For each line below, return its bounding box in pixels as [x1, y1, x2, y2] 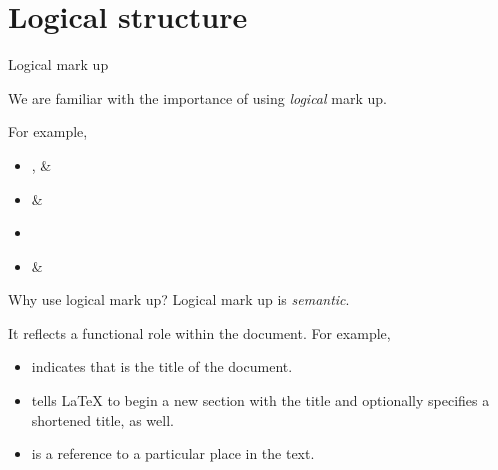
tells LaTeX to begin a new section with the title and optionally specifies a [31, 390, 490, 411]
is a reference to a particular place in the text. [31, 443, 315, 464]
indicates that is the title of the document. [31, 356, 293, 377]
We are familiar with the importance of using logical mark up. [8, 87, 387, 108]
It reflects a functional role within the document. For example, [8, 322, 391, 343]
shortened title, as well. [31, 409, 174, 430]
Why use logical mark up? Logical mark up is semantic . [8, 289, 350, 310]
